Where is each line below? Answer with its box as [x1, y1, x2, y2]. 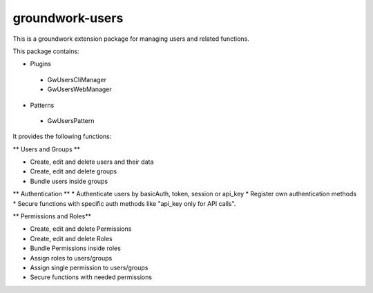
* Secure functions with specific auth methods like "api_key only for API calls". [12, 199, 236, 207]
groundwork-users [12, 10, 124, 26]
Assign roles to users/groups [30, 254, 113, 262]
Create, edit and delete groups [30, 167, 117, 176]
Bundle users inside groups [30, 177, 108, 185]
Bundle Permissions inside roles [30, 244, 121, 252]
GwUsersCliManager [47, 75, 107, 84]
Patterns [30, 101, 55, 109]
